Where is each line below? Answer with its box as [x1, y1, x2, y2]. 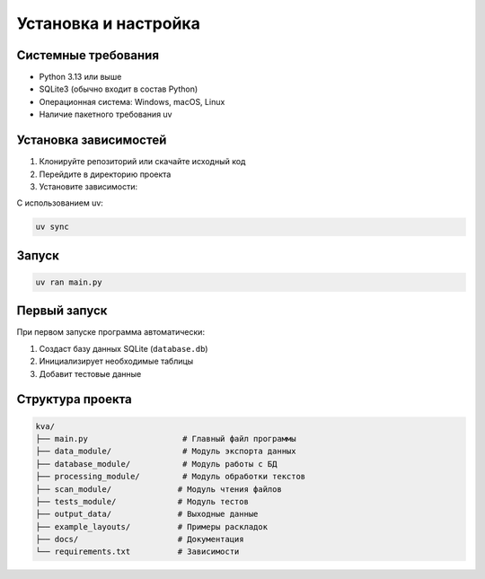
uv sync [35, 222, 69, 232]
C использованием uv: [16, 197, 103, 208]
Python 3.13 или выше [39, 72, 122, 83]
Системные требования [16, 48, 160, 63]
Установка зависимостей [16, 133, 167, 148]
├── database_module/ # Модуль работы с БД [35, 459, 278, 469]
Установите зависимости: [39, 180, 138, 192]
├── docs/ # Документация [35, 534, 244, 545]
